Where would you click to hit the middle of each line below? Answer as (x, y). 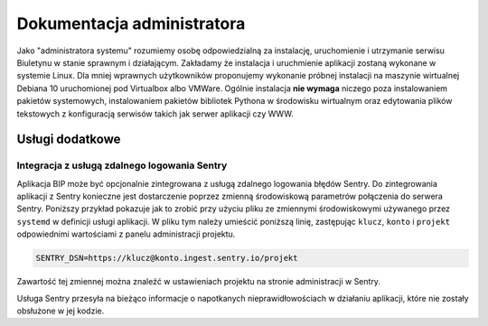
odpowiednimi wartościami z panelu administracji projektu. (126, 234)
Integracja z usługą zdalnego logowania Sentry (122, 165)
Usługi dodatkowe (69, 140)
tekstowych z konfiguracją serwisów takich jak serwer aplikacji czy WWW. (155, 114)
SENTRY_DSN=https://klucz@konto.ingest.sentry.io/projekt (167, 258)
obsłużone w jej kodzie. (61, 311)
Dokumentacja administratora (131, 23)
